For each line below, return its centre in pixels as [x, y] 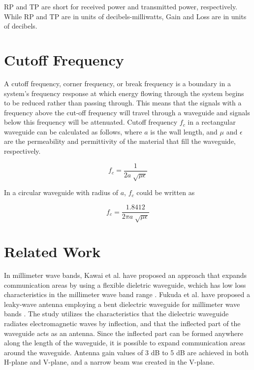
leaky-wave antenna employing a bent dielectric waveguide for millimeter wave [122, 304]
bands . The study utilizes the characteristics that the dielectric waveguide [116, 314]
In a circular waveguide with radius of [61, 192]
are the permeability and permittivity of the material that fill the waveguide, [120, 141]
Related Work [52, 252]
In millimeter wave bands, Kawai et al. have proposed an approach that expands [126, 275]
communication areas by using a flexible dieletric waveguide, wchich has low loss [125, 285]
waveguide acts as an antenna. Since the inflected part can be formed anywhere [124, 333]
